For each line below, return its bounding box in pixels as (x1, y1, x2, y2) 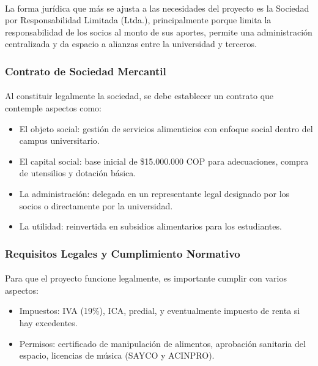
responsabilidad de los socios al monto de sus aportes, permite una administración (5, 25, 312, 38)
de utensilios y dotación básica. (19, 166, 136, 179)
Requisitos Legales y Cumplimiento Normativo (5, 245, 240, 261)
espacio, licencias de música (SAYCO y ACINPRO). (19, 349, 215, 362)
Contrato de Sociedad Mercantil (5, 63, 166, 78)
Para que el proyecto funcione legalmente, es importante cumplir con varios (5, 272, 287, 285)
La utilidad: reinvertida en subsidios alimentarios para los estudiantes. (19, 220, 282, 233)
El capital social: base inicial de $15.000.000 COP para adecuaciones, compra (19, 154, 309, 167)
